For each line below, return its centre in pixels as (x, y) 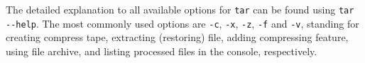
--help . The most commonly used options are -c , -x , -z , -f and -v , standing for (182, 23)
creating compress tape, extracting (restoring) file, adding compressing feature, (177, 37)
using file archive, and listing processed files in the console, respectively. (162, 51)
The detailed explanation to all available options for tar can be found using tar (180, 9)
